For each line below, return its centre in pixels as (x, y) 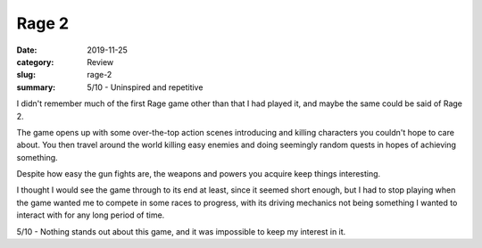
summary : (36, 87)
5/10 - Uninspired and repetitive (145, 87)
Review (100, 62)
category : (35, 62)
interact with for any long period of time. (91, 215)
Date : (27, 50)
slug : (26, 75)
